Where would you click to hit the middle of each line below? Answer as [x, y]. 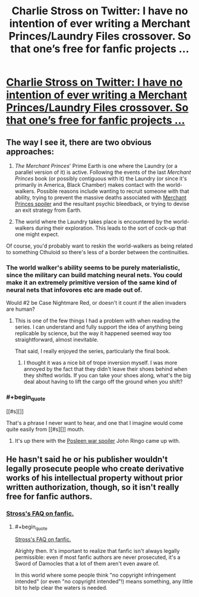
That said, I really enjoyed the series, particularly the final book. [92, 351]
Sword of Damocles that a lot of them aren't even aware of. [87, 564]
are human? [21, 309]
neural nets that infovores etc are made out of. [74, 290]
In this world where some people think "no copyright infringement [95, 575]
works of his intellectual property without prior [94, 478]
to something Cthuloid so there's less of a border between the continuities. [98, 252]
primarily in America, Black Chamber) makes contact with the [90, 185]
